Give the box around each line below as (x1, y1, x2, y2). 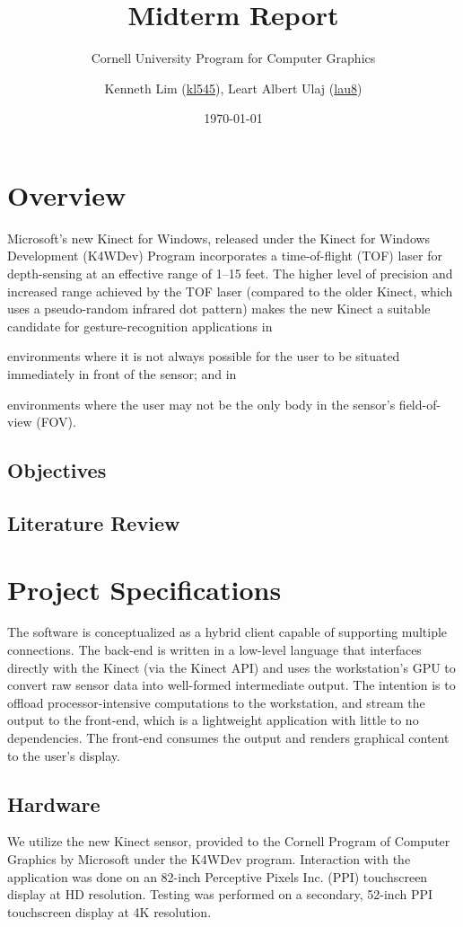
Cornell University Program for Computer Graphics (91, 49, 376, 67)
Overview (7, 176, 127, 213)
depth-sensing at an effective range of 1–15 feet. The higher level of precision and (7, 264, 453, 283)
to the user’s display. (7, 746, 120, 764)
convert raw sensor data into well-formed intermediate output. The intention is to (7, 675, 456, 694)
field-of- (398, 394, 441, 413)
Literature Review (7, 508, 180, 536)
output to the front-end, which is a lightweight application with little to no (7, 711, 419, 729)
